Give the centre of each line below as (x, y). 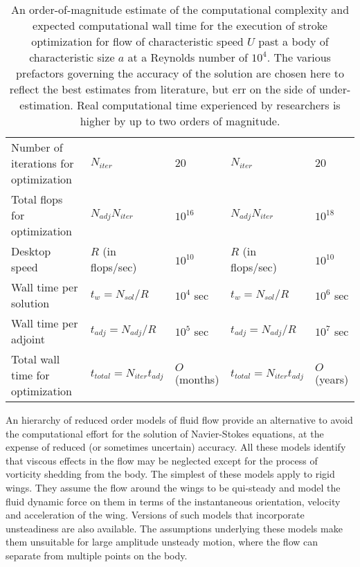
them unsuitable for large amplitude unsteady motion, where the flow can (162, 542)
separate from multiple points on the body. (97, 555)
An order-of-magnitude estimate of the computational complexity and (180, 9)
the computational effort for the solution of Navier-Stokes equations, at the (165, 433)
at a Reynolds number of (188, 57)
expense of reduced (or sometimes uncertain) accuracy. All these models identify (176, 447)
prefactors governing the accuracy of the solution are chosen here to (180, 73)
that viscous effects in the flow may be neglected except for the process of (162, 460)
